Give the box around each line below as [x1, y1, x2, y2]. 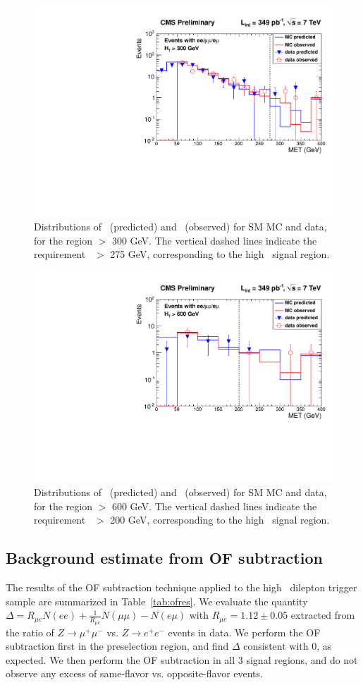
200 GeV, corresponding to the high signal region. [110, 512, 330, 527]
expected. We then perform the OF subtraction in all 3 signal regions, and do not [6, 652, 358, 667]
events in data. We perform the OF [168, 624, 321, 639]
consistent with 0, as [243, 638, 332, 653]
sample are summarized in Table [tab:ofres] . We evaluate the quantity [6, 593, 308, 608]
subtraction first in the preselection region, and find [6, 638, 229, 653]
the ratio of [6, 624, 54, 639]
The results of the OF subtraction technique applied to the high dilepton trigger [6, 580, 357, 595]
